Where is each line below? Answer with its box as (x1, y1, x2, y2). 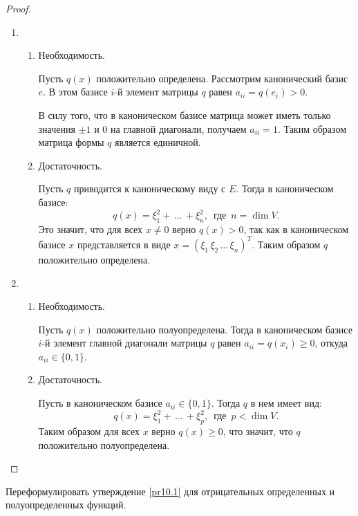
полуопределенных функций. (6, 497, 126, 512)
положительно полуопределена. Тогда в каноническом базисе (96, 322, 352, 336)
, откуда (314, 335, 348, 350)
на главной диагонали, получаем (111, 121, 247, 136)
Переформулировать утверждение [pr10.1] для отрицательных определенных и (6, 483, 335, 498)
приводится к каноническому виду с (74, 181, 226, 196)
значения (38, 121, 75, 136)
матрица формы (38, 135, 104, 149)
